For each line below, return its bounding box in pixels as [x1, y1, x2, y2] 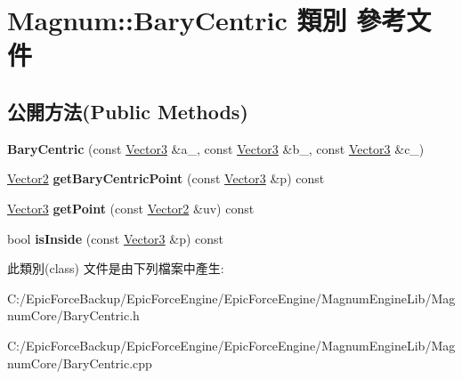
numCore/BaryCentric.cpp [7, 353, 152, 372]
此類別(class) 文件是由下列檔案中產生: [7, 259, 224, 278]
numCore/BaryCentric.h [7, 306, 140, 325]
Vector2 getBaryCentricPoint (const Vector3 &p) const [7, 169, 325, 188]
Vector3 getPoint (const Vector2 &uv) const [7, 198, 255, 217]
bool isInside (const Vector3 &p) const [7, 229, 224, 247]
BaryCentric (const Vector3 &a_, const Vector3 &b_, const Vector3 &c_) [7, 139, 425, 157]
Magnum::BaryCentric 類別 [7, 2, 347, 38]
